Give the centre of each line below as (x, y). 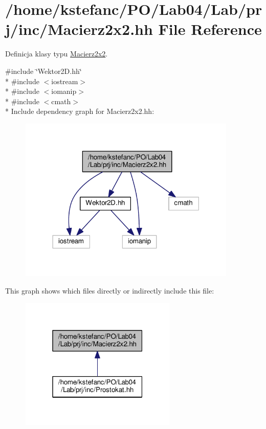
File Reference (210, 29)
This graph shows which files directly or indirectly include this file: (110, 290)
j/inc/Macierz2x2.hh (79, 29)
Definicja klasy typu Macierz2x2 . (57, 54)
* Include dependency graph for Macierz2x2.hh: (80, 111)
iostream (65, 81)
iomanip (64, 91)
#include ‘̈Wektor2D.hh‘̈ (43, 71)
